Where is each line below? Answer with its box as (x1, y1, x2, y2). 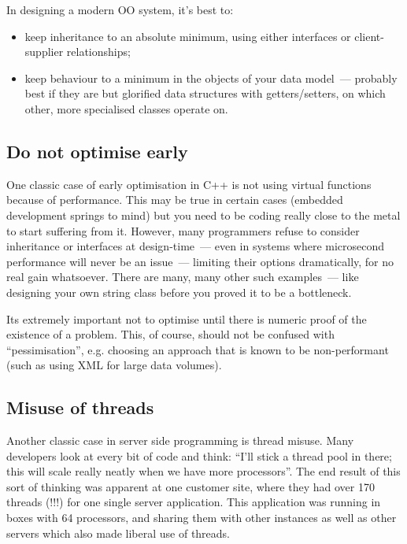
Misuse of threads (6, 395, 154, 420)
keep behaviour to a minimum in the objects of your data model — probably (24, 69, 398, 86)
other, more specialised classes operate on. (24, 100, 228, 117)
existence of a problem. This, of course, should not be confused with (6, 326, 335, 342)
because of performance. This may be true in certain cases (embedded (6, 191, 343, 208)
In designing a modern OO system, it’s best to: (6, 2, 234, 17)
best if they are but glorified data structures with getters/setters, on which (24, 85, 386, 102)
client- (354, 28, 384, 44)
